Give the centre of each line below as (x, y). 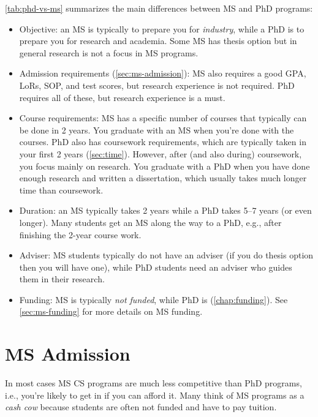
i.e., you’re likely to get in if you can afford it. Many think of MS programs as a (155, 395)
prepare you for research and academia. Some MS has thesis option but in (158, 41)
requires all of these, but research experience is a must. (122, 97)
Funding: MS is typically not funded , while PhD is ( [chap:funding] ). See (153, 299)
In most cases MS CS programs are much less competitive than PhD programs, (153, 383)
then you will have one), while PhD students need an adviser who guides (156, 267)
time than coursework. (61, 190)
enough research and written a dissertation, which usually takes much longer (163, 178)
